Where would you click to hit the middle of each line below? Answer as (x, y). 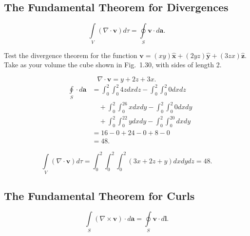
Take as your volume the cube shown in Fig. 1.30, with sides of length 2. (113, 65)
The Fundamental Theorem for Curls (99, 195)
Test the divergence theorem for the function (71, 55)
